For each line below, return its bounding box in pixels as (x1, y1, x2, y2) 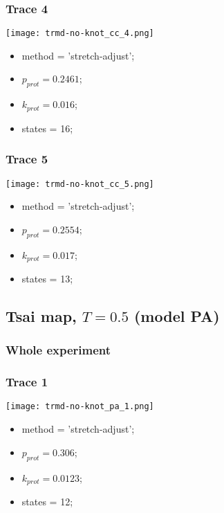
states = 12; (21, 494, 73, 508)
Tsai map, (6, 305, 77, 327)
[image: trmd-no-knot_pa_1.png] (6, 402, 154, 412)
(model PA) (133, 305, 220, 327)
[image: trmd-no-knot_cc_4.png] (6, 28, 154, 39)
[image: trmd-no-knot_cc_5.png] (6, 179, 154, 189)
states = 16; (21, 120, 73, 135)
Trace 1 (6, 373, 48, 390)
